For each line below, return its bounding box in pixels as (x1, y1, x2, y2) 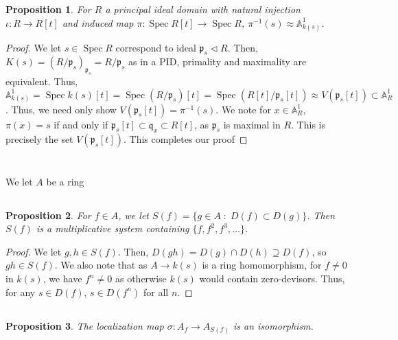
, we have (43, 271, 82, 285)
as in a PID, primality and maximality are (128, 54, 307, 69)
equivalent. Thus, (5, 74, 78, 89)
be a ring (46, 174, 84, 188)
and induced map (62, 15, 134, 30)
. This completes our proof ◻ (123, 132, 248, 146)
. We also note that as (54, 258, 148, 272)
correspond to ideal (115, 40, 196, 54)
